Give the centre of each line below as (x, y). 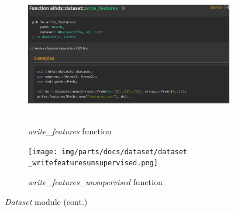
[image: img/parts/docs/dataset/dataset (108, 152)
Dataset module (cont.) (46, 201)
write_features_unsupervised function (95, 182)
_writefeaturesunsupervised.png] (93, 163)
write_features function (70, 131)
